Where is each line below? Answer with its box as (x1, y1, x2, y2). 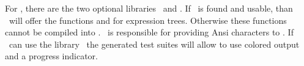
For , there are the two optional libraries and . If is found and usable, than (5, 2, 293, 14)
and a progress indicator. (5, 50, 98, 62)
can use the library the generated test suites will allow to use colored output (9, 37, 300, 50)
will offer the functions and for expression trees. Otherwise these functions (9, 13, 287, 26)
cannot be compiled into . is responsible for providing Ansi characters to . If (5, 26, 294, 38)
